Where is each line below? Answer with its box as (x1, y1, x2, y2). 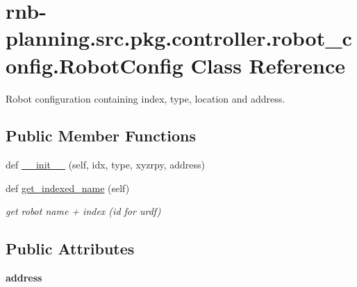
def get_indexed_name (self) (6, 180, 130, 195)
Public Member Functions (6, 125, 196, 146)
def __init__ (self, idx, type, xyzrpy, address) (6, 157, 205, 172)
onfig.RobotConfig (6, 51, 183, 79)
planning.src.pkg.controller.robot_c (6, 24, 352, 52)
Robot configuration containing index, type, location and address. (6, 91, 285, 105)
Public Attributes (6, 238, 135, 259)
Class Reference (190, 51, 346, 79)
